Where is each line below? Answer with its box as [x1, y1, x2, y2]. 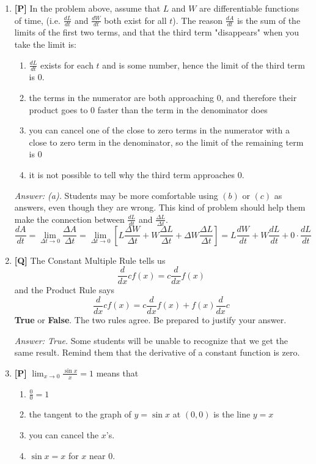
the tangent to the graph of [29, 408, 131, 421]
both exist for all [104, 13, 167, 26]
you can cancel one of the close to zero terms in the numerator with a [29, 124, 290, 137]
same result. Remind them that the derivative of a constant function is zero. [14, 346, 300, 359]
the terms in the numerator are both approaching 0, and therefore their [29, 91, 297, 104]
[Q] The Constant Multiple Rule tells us [14, 253, 166, 266]
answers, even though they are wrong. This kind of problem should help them [14, 201, 306, 214]
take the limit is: [14, 38, 76, 51]
